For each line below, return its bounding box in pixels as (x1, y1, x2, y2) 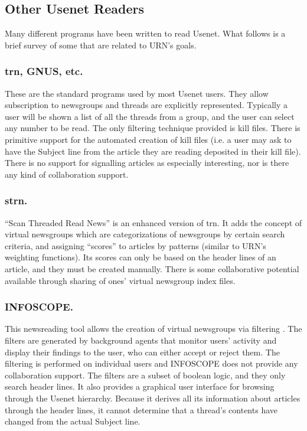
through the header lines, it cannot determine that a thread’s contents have (5, 403, 277, 416)
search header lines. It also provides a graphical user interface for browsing (5, 380, 275, 393)
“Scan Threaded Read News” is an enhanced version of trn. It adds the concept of (5, 216, 302, 228)
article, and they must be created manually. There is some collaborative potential (5, 262, 299, 275)
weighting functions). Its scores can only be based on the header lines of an (5, 251, 276, 263)
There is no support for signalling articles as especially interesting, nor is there (5, 156, 289, 169)
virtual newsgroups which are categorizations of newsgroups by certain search (5, 228, 285, 240)
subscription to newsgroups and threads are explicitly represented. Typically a (5, 99, 288, 111)
